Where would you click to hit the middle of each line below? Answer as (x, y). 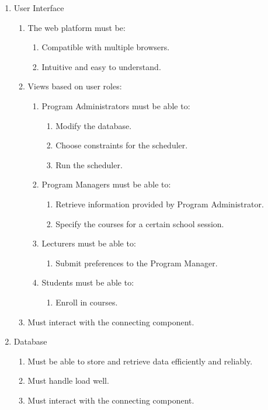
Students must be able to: (88, 282)
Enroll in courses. (87, 302)
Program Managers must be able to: (106, 184)
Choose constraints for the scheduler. (122, 145)
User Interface (39, 8)
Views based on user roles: (75, 86)
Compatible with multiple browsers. (106, 47)
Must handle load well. (68, 381)
